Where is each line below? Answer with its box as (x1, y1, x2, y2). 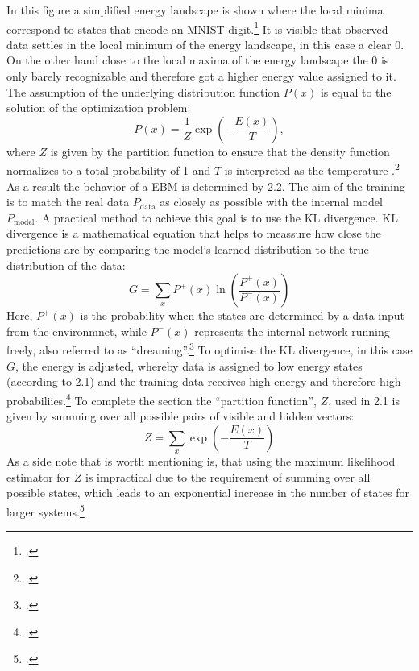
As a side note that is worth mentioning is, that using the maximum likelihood (6, 453, 396, 470)
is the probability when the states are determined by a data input (80, 307, 405, 324)
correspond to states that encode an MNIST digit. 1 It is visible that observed (6, 18, 388, 37)
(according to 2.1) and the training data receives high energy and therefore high (6, 373, 401, 390)
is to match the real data (6, 193, 130, 210)
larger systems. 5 (6, 500, 85, 520)
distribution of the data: (6, 256, 126, 273)
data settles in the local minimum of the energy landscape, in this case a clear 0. (6, 35, 404, 52)
